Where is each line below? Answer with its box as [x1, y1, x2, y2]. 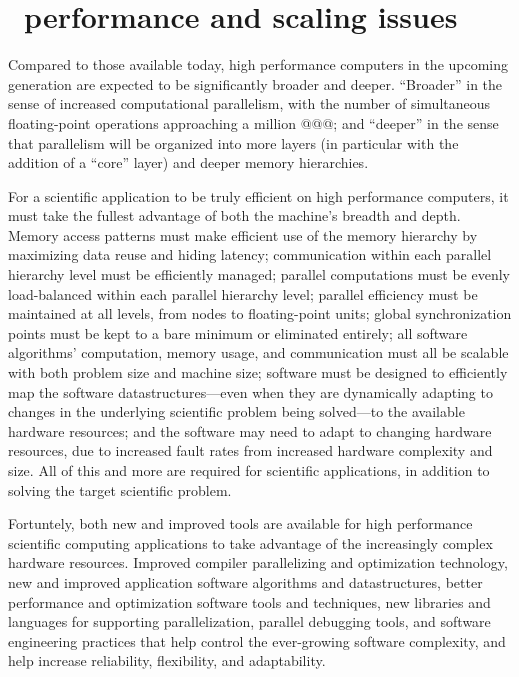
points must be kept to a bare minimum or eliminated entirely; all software [8, 322, 468, 343]
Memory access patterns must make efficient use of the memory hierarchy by [8, 224, 478, 245]
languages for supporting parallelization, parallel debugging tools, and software [8, 611, 491, 632]
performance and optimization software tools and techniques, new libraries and [8, 591, 491, 612]
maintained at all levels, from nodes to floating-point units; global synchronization [8, 303, 512, 324]
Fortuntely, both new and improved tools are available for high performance [8, 513, 473, 534]
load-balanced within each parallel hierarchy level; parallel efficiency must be [8, 283, 478, 304]
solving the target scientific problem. [8, 479, 232, 500]
